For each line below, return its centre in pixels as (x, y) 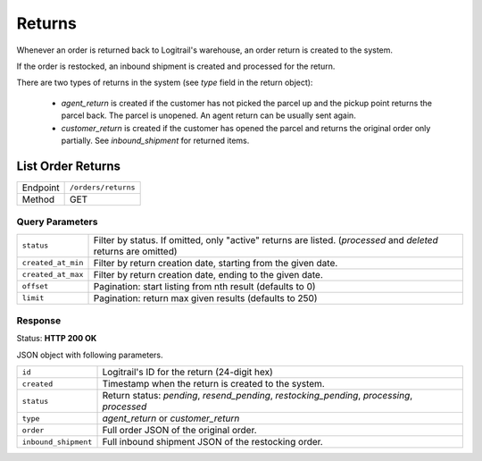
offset (35, 286)
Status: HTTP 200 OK (57, 339)
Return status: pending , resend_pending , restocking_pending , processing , (258, 396)
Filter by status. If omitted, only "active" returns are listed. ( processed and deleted (266, 239)
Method (38, 199)
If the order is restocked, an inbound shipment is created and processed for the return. (176, 66)
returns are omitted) (135, 251)
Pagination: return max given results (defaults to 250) (205, 298)
